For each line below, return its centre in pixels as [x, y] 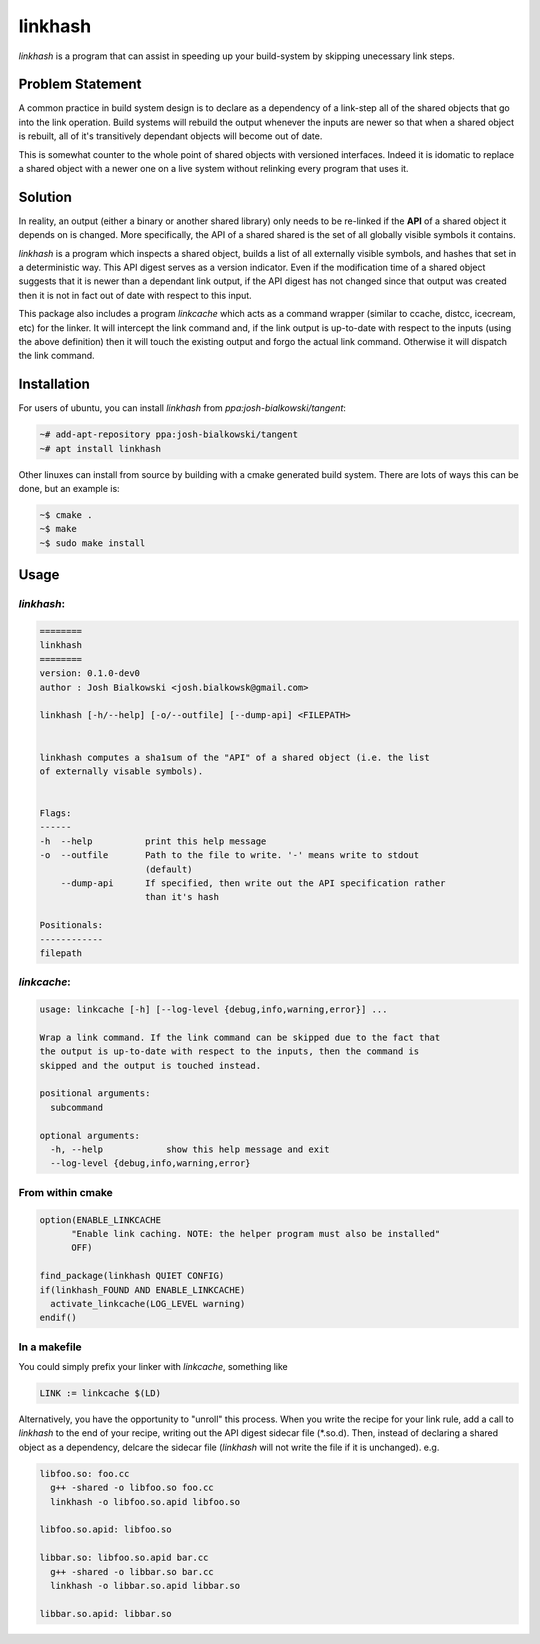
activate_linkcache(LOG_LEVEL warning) [148, 1303]
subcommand [77, 1107]
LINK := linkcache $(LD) [100, 1393]
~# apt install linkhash [100, 448]
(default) [169, 869]
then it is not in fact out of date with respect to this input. [135, 295]
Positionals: [71, 925]
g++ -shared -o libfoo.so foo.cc [132, 1488]
